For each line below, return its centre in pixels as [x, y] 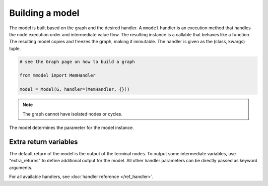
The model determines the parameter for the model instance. [71, 128]
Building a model [44, 13]
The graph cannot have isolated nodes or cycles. [72, 114]
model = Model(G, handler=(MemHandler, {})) [75, 90]
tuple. [15, 48]
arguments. [21, 167]
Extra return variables [43, 142]
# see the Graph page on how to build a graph [77, 62]
